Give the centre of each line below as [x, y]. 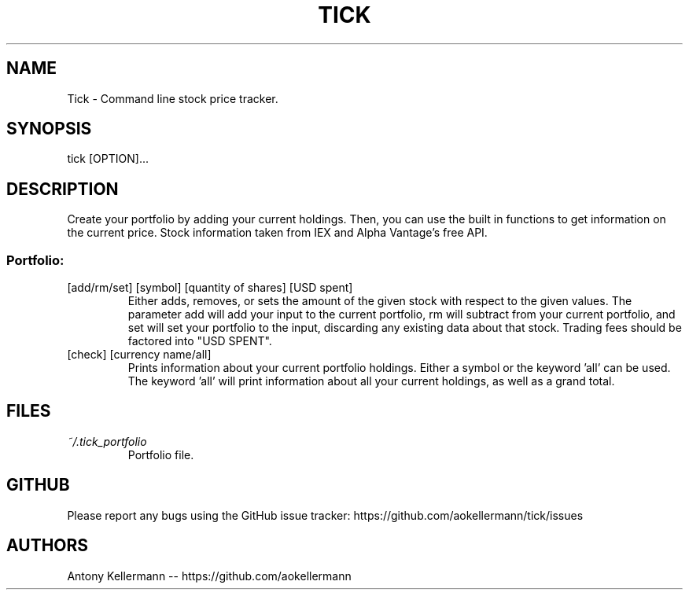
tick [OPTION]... [108, 159]
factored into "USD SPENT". [200, 341]
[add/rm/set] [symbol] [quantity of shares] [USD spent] [210, 288]
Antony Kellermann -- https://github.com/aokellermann [209, 576]
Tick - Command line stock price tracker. [173, 98]
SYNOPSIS [49, 129]
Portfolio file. [161, 454]
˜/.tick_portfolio [107, 441]
